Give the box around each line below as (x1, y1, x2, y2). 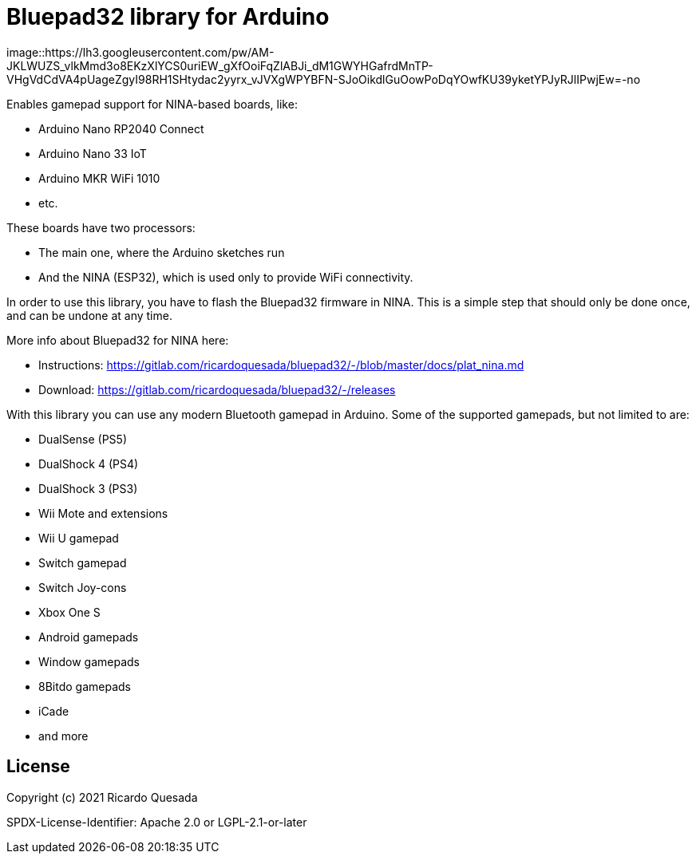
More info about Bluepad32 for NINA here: (6, 333, 229, 347)
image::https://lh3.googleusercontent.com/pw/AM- (6, 45, 275, 59)
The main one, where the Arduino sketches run (38, 245, 285, 259)
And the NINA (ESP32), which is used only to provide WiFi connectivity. (38, 270, 413, 284)
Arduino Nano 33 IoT (38, 146, 147, 160)
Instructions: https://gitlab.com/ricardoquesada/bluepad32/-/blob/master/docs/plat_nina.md (38, 357, 524, 372)
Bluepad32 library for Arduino (6, 3, 330, 30)
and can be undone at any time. (6, 308, 172, 322)
